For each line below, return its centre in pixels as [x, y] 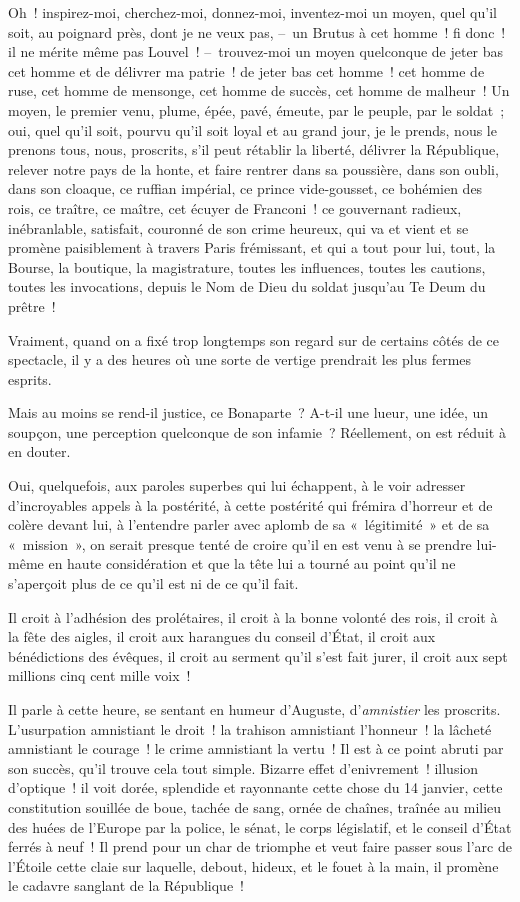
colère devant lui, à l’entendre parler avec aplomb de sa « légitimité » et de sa [249, 524]
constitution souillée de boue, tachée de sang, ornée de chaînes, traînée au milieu [255, 806]
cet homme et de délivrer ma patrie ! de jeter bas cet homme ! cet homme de [246, 70]
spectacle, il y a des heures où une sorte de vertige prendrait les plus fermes [240, 359]
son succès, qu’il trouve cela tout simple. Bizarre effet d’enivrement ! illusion [243, 767]
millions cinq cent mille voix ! [99, 675]
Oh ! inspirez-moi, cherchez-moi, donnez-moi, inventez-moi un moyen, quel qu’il [252, 12]
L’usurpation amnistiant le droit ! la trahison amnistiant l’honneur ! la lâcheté [250, 728]
